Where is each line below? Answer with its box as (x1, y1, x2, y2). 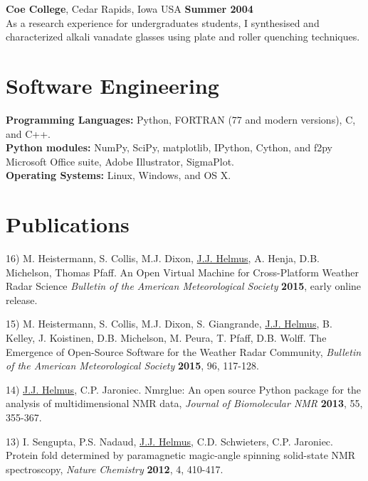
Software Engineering (6, 70, 219, 99)
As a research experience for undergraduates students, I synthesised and (6, 15, 320, 30)
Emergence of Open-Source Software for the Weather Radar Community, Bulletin (6, 344, 362, 359)
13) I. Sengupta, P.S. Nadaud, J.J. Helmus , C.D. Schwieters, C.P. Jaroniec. (6, 433, 333, 448)
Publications (6, 210, 130, 239)
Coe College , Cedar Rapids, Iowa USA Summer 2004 (6, 1, 253, 16)
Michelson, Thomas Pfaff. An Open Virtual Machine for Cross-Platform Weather (6, 264, 359, 279)
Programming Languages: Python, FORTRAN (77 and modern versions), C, (6, 112, 356, 126)
